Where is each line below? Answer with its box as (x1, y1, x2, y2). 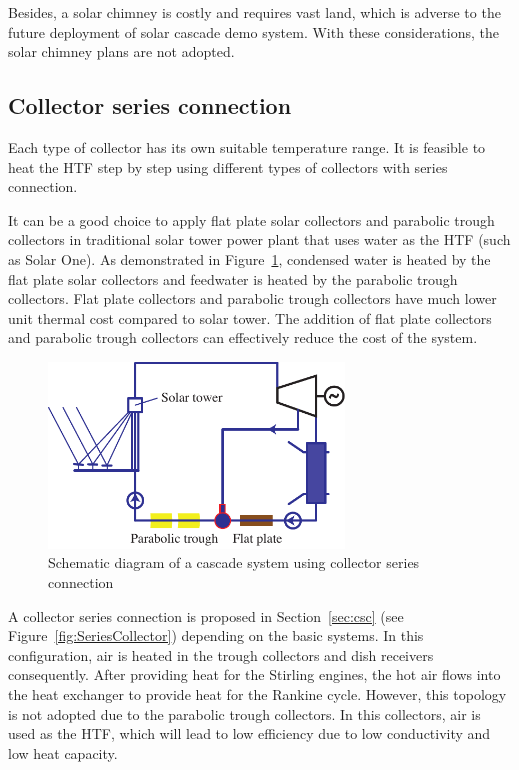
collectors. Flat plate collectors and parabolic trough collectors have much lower (8, 288, 497, 309)
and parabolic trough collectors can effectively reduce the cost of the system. (8, 327, 478, 348)
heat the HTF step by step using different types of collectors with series (8, 156, 448, 177)
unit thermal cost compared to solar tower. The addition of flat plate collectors (8, 307, 492, 328)
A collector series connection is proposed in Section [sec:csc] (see (8, 605, 404, 626)
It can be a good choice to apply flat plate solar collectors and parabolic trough (8, 209, 495, 230)
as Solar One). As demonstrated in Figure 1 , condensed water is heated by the (8, 248, 491, 269)
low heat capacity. (8, 742, 118, 763)
